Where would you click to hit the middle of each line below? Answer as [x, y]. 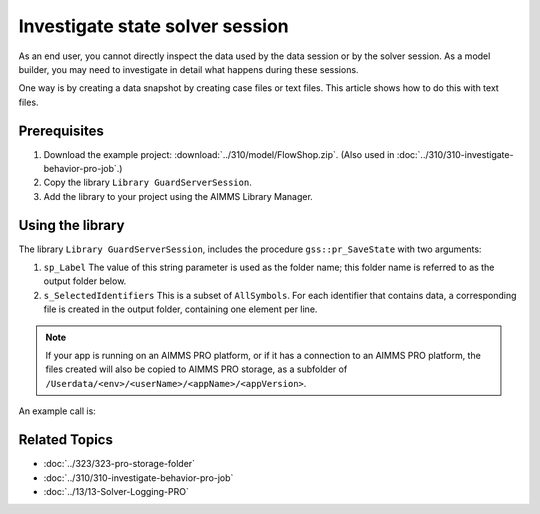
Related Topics [66, 440]
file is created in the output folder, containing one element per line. [180, 309]
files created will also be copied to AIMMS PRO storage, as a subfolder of [196, 369]
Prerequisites [61, 130]
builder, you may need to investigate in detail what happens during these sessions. [188, 69]
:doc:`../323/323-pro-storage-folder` [119, 464]
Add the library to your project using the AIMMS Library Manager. [178, 196]
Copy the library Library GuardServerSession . [147, 182]
